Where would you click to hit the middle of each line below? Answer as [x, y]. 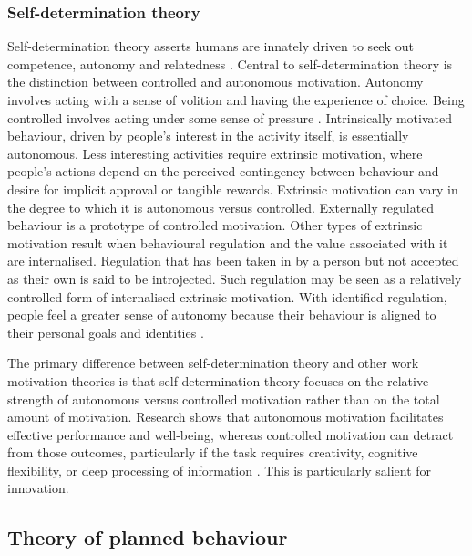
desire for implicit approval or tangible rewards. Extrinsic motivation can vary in [233, 189]
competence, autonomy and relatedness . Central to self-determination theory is [230, 63]
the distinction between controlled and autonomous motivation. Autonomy [215, 82]
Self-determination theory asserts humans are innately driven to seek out [210, 46]
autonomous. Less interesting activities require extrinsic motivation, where [215, 153]
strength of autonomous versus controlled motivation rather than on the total [224, 399]
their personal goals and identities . [106, 332]
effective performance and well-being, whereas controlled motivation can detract [231, 434]
